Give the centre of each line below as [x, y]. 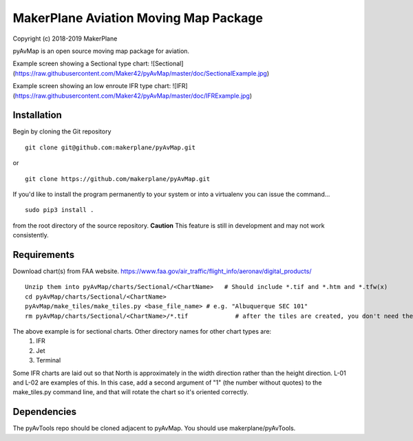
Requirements [44, 255]
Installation [37, 115]
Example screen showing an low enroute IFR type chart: [92, 86]
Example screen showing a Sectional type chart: [81, 64]
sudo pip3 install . [60, 210]
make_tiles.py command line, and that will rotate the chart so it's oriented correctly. [131, 392]
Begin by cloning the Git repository [62, 131]
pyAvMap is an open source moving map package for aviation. [101, 51]
